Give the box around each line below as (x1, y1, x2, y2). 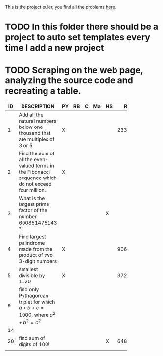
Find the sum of (19, 150, 55, 157)
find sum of (19, 334, 45, 341)
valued (19, 162, 35, 169)
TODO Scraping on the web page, (5, 65, 143, 76)
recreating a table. (5, 85, 82, 97)
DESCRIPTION (21, 103, 55, 110)
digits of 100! (19, 341, 50, 348)
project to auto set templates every (5, 32, 151, 43)
